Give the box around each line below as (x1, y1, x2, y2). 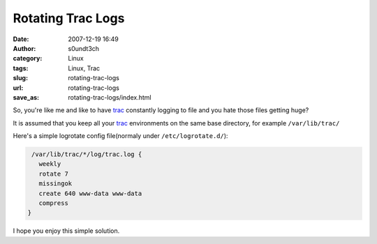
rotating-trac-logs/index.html (68, 93, 151, 101)
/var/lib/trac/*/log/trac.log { (31, 151, 142, 158)
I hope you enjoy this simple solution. (13, 227, 120, 235)
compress (38, 199, 69, 207)
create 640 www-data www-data (38, 189, 142, 197)
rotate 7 (38, 169, 69, 178)
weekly (38, 160, 61, 168)
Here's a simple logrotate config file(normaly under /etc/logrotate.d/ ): (13, 132, 228, 140)
